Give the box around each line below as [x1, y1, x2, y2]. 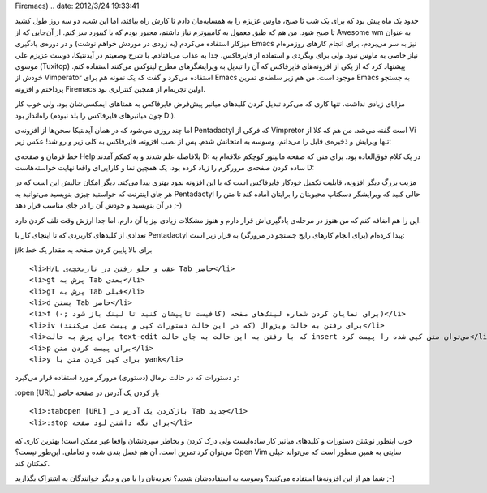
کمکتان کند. [15, 458, 50, 468]
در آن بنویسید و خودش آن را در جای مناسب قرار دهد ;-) [15, 200, 183, 210]
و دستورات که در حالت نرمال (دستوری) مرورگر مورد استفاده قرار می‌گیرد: [15, 373, 239, 383]
